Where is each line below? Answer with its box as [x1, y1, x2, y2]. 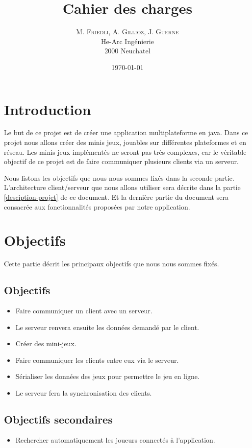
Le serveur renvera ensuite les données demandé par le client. [15, 322, 199, 332]
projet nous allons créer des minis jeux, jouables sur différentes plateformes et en [4, 137, 246, 147]
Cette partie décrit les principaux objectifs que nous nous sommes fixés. [4, 259, 219, 269]
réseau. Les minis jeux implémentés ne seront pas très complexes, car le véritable [4, 146, 247, 157]
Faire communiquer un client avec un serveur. [15, 306, 152, 316]
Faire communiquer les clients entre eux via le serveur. [15, 354, 179, 365]
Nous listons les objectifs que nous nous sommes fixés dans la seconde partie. [4, 172, 234, 183]
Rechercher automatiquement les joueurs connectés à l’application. [15, 434, 215, 445]
